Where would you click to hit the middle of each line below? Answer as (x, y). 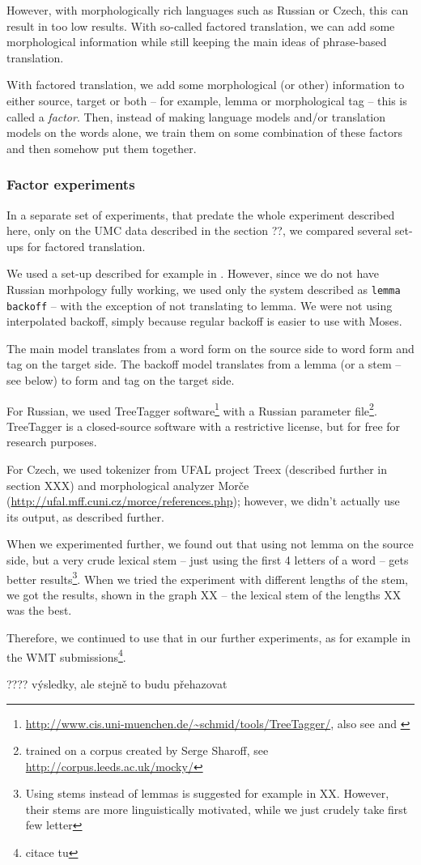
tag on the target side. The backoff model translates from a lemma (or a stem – (204, 364)
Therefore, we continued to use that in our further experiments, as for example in (209, 638)
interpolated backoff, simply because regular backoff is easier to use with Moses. (204, 321)
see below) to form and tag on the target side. (121, 380)
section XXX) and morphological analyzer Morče (128, 485)
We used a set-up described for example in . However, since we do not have (193, 273)
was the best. (39, 610)
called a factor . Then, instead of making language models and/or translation (196, 116)
